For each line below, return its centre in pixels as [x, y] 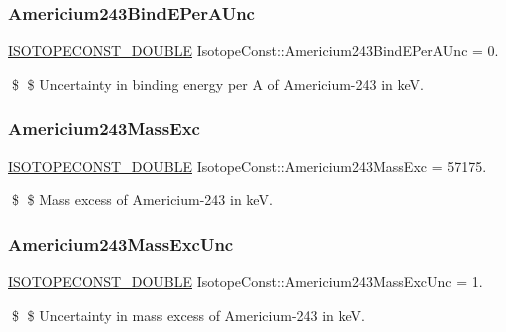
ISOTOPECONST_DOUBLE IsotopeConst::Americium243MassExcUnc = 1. [245, 281]
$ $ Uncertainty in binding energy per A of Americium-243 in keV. [217, 83]
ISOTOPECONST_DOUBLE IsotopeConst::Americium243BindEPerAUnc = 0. [253, 50]
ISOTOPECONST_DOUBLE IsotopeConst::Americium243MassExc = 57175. [247, 165]
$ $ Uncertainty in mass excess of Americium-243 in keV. [188, 314]
